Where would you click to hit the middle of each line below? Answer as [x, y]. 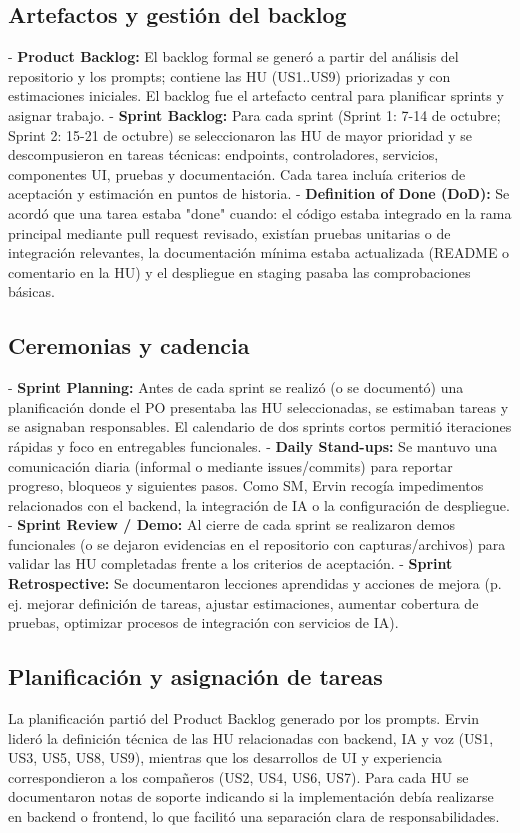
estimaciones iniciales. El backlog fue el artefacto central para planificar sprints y [256, 95]
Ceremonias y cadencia [129, 345]
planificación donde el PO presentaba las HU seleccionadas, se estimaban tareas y [258, 406]
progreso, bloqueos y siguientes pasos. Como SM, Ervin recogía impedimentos [246, 485]
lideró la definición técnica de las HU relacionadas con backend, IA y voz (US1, [251, 737]
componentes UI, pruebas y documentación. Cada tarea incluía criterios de [237, 173]
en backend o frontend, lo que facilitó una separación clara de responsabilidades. [254, 816]
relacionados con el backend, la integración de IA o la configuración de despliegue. [259, 504]
